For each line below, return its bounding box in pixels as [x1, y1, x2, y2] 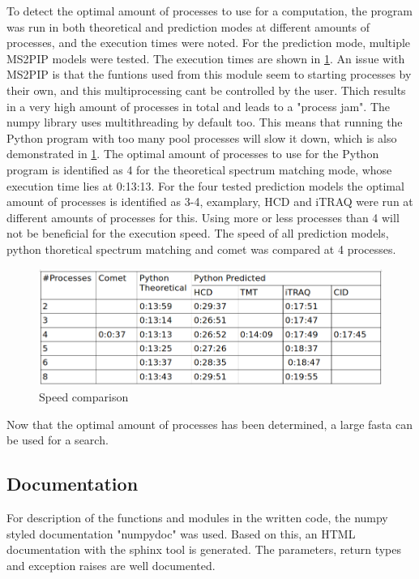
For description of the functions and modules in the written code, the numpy [6, 509, 388, 526]
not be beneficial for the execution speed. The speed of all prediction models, [6, 225, 389, 242]
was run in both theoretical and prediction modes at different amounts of [6, 18, 370, 35]
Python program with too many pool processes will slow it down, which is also [6, 129, 397, 146]
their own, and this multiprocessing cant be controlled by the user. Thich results [6, 81, 406, 98]
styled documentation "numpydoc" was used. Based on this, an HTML [6, 525, 356, 542]
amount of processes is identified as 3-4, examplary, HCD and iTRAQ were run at [6, 193, 413, 210]
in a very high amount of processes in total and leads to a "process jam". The [6, 97, 391, 114]
